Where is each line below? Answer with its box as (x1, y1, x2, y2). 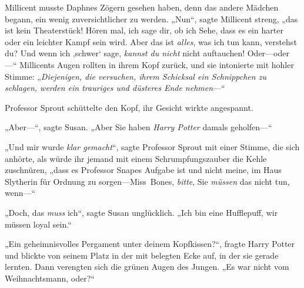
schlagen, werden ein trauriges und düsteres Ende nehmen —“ (5, 82, 225, 94)
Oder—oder (247, 47, 289, 59)
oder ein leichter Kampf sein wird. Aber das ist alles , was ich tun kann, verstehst (5, 35, 297, 48)
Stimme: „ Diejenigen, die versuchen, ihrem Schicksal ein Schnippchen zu (5, 70, 266, 82)
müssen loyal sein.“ (5, 218, 72, 230)
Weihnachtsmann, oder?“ (5, 272, 95, 284)
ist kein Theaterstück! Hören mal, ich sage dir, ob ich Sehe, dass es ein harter (5, 24, 283, 36)
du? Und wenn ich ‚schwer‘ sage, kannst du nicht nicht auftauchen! (5, 47, 245, 59)
